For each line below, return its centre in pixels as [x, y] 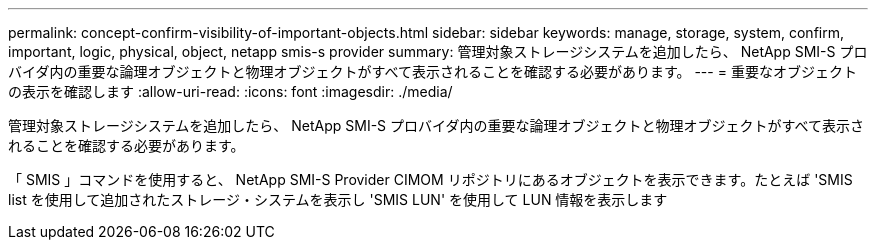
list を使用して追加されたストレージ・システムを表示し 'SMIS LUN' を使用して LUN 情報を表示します [338, 199]
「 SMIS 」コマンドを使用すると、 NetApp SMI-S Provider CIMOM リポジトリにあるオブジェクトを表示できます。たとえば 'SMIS [430, 179]
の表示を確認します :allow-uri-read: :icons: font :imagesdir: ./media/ [230, 91]
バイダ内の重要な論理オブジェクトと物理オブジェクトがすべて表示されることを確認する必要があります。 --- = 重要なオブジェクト [432, 71]
